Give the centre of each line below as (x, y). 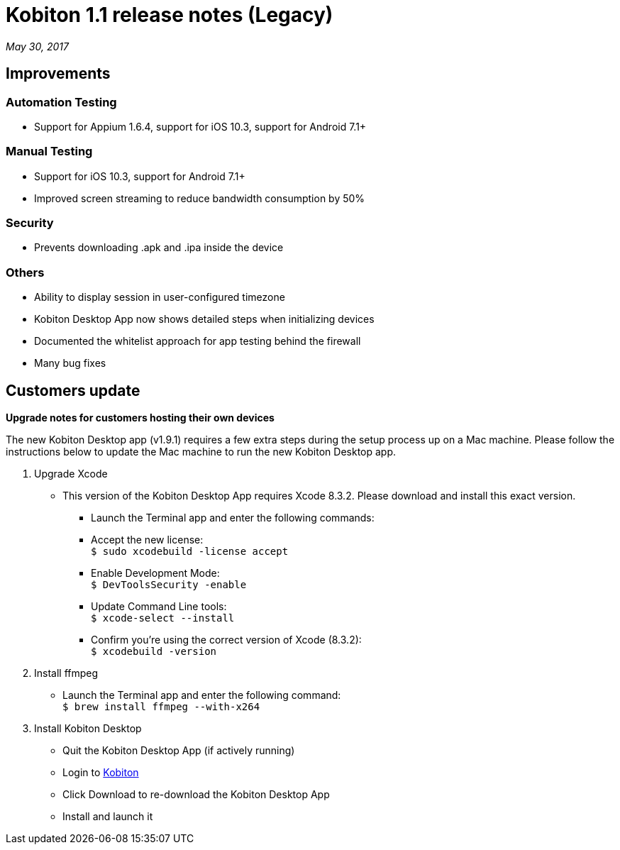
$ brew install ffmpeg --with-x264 (161, 707)
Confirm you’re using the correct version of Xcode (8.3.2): (226, 640)
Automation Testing (61, 102)
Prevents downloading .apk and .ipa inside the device (159, 248)
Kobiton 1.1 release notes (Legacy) (170, 15)
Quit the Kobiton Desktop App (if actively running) (179, 751)
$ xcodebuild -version (154, 652)
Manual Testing (49, 151)
